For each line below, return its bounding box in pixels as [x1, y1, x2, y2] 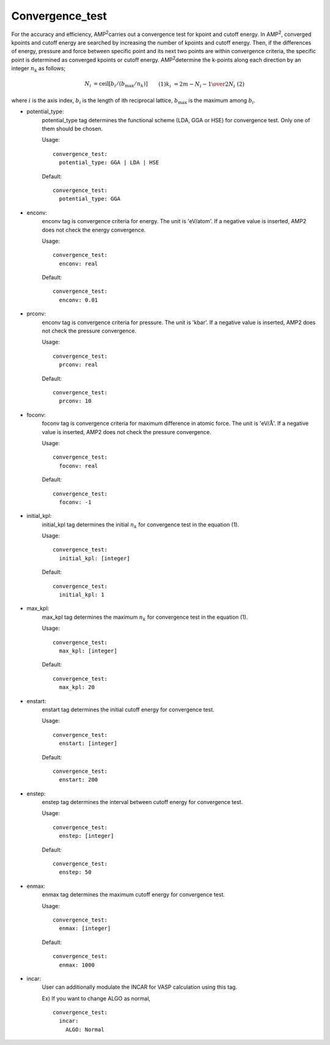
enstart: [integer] [59, 740, 117, 747]
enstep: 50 [59, 869, 92, 876]
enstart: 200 [59, 777, 98, 783]
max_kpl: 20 [59, 684, 95, 691]
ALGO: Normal [65, 1026, 105, 1033]
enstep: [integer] [59, 832, 114, 840]
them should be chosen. [42, 125, 103, 133]
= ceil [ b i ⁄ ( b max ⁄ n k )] [93, 80, 148, 89]
